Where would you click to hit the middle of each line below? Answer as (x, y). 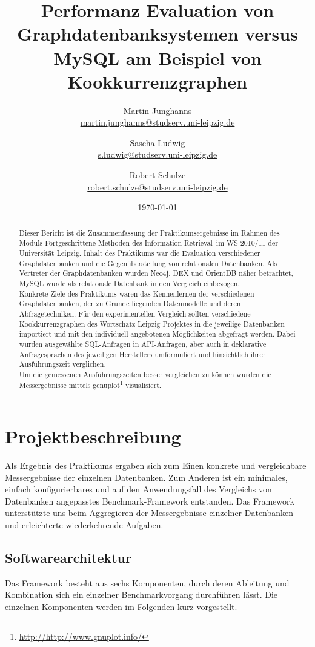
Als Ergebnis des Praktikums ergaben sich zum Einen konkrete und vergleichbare (156, 465)
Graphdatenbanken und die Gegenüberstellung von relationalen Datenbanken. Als (148, 263)
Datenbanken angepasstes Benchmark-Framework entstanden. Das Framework (150, 501)
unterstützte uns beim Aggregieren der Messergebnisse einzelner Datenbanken (149, 513)
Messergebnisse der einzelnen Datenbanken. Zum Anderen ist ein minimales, (146, 477)
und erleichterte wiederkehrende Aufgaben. (84, 525)
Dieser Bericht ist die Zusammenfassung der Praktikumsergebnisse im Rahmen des (149, 233)
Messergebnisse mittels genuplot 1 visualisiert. (90, 384)
